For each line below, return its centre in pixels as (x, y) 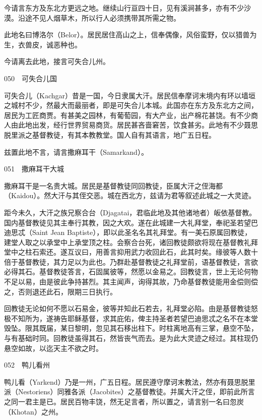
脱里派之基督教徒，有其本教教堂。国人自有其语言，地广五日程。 (110, 134)
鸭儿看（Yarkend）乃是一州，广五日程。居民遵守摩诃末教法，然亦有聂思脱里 (130, 381)
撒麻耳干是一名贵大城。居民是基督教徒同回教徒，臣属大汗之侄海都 (113, 185)
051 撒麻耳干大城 (34, 169)
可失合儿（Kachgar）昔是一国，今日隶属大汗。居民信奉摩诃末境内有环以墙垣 (130, 95)
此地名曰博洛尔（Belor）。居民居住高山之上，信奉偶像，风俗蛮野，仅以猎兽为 (130, 35)
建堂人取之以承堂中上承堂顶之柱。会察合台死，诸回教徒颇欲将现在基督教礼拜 (131, 242)
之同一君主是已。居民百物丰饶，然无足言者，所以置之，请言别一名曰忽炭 (124, 401)
